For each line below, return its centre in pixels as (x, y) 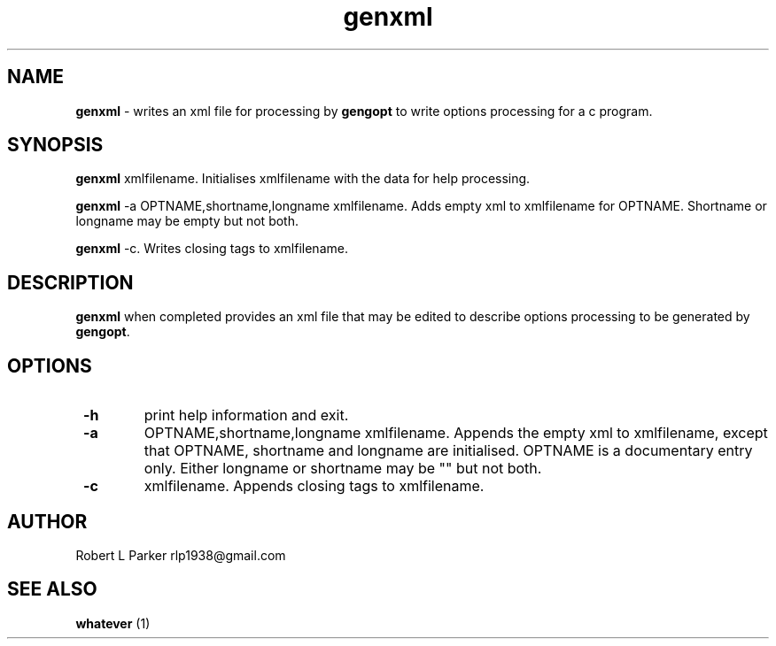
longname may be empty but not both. (187, 221)
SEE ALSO (52, 589)
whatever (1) (113, 623)
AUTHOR (47, 521)
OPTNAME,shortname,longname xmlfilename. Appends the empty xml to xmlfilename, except (456, 433)
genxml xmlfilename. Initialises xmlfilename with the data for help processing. (303, 179)
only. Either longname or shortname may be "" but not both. (343, 469)
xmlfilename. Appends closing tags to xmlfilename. (314, 486)
